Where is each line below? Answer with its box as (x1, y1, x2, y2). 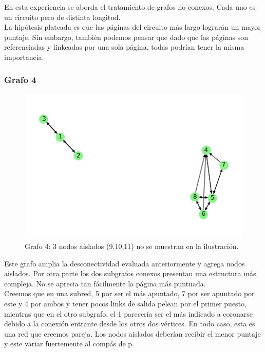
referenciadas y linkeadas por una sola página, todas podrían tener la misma (4, 42, 244, 52)
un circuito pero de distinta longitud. (4, 11, 121, 22)
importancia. (4, 51, 44, 62)
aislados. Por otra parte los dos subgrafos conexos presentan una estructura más (4, 268, 256, 279)
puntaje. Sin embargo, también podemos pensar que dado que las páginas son (4, 31, 248, 42)
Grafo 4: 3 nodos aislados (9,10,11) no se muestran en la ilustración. (25, 241, 239, 252)
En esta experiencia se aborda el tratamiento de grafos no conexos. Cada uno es (4, 2, 256, 12)
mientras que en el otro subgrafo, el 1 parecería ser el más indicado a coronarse (4, 308, 253, 319)
